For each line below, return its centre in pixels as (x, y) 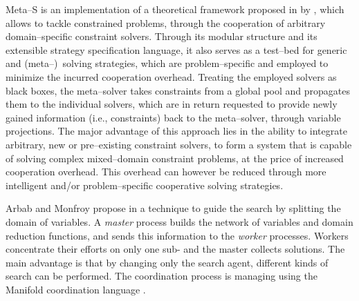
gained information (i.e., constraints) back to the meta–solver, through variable (173, 117)
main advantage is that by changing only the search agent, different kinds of (167, 262)
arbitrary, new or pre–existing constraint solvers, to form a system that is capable (179, 144)
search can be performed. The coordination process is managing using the (162, 276)
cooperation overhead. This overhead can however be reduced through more (166, 172)
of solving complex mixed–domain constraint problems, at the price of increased (175, 158)
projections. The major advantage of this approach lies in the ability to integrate (176, 131)
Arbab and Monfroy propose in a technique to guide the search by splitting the (173, 208)
